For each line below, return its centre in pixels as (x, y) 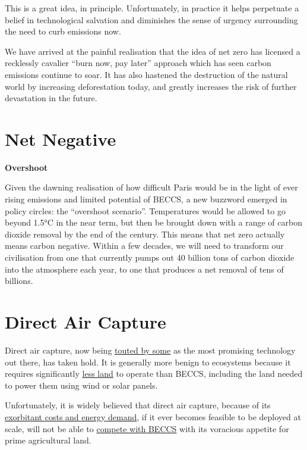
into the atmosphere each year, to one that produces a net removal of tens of (144, 269)
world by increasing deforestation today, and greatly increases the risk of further (151, 86)
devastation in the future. (51, 98)
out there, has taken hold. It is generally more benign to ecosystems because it (148, 362)
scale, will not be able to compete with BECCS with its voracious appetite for (147, 428)
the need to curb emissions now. (63, 31)
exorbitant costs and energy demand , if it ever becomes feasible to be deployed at (153, 416)
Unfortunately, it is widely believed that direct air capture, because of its (138, 405)
